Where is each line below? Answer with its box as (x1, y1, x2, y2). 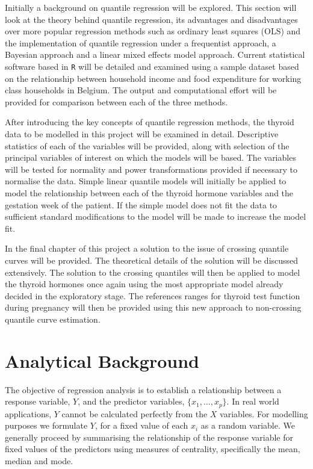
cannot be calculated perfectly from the (61, 407, 208, 420)
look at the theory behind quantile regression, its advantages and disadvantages (5, 13, 298, 25)
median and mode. (5, 455, 73, 467)
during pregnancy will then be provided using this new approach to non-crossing (5, 301, 302, 314)
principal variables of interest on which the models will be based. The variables (5, 151, 296, 164)
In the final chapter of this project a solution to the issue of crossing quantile (5, 242, 289, 255)
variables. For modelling (220, 407, 308, 420)
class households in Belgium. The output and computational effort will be (5, 84, 277, 96)
